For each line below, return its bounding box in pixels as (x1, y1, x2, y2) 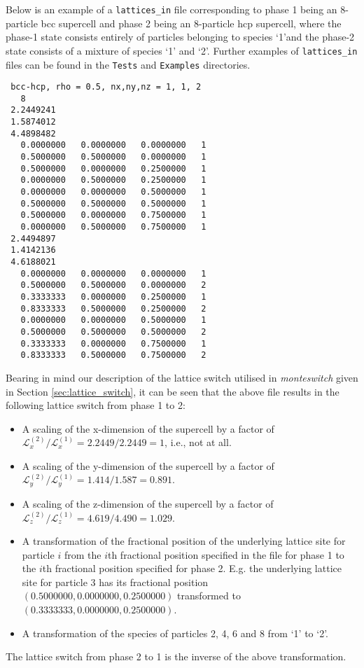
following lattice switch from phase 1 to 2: (6, 398, 185, 412)
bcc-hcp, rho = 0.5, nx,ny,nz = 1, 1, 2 (10, 82, 202, 92)
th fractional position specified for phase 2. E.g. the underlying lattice (42, 561, 342, 576)
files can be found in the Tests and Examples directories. (6, 57, 251, 71)
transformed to (177, 588, 241, 603)
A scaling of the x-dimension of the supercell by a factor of (22, 421, 274, 436)
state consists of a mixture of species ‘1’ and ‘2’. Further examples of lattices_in (6, 43, 358, 57)
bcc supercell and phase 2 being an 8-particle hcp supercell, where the (41, 15, 342, 30)
